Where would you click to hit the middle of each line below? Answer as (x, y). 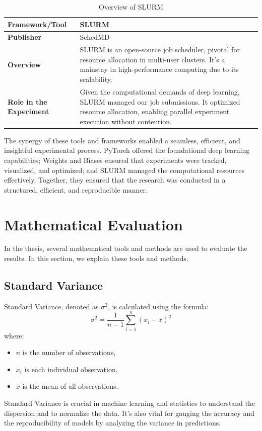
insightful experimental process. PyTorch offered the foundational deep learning (127, 150)
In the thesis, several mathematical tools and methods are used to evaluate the (126, 248)
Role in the (27, 101)
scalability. (96, 79)
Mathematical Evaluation (93, 224)
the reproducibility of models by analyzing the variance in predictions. (113, 423)
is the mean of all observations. (70, 386)
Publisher (25, 37)
